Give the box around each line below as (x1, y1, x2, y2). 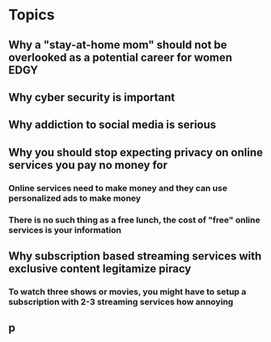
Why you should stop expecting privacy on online (8, 146, 263, 159)
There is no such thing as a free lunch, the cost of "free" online (8, 214, 260, 226)
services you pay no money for (8, 158, 168, 171)
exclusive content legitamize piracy (8, 261, 192, 276)
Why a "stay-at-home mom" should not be (8, 38, 228, 52)
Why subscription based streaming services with (8, 249, 262, 263)
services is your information (8, 224, 121, 235)
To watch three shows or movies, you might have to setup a (8, 285, 247, 297)
